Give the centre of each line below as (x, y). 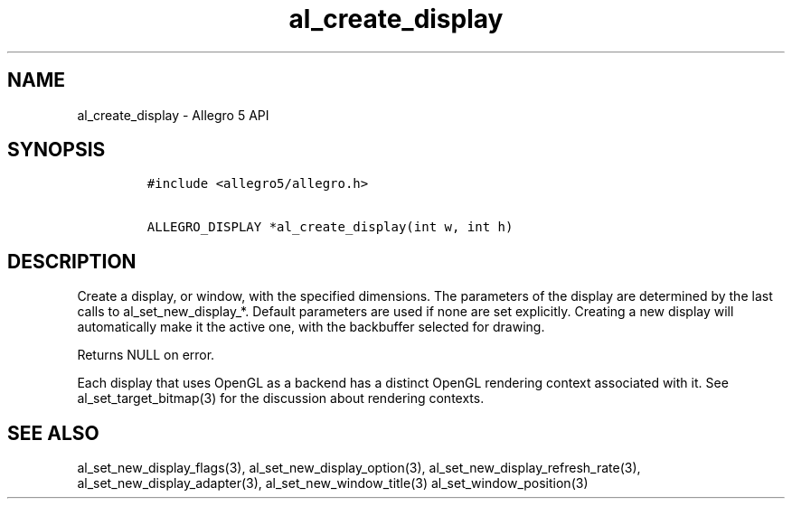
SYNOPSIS (57, 150)
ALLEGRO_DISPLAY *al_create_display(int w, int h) (330, 227)
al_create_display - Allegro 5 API (173, 115)
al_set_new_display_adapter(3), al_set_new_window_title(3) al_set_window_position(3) (333, 483)
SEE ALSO (53, 433)
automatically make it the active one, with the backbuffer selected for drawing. (311, 327)
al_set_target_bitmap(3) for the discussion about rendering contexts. (281, 398)
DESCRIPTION (72, 261)
